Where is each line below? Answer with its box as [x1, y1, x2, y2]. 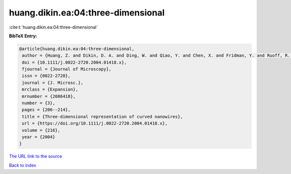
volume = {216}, [22, 127, 61, 133]
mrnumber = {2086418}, [22, 94, 76, 99]
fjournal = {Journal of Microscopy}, [22, 66, 112, 72]
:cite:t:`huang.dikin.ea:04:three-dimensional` [9, 24, 98, 30]
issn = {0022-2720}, [22, 73, 71, 79]
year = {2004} [22, 134, 55, 140]
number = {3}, [22, 100, 55, 106]
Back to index [9, 162, 36, 168]
